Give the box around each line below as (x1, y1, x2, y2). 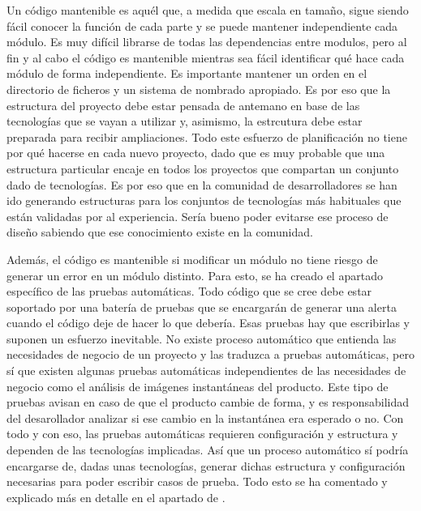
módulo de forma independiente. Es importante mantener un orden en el (6, 65, 367, 82)
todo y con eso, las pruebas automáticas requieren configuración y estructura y (6, 425, 398, 442)
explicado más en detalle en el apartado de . (6, 488, 226, 505)
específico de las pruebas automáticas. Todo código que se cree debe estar (6, 283, 372, 300)
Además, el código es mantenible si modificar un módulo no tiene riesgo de (6, 250, 378, 267)
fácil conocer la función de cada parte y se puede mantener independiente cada (6, 17, 398, 34)
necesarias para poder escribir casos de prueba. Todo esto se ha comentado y (6, 473, 388, 490)
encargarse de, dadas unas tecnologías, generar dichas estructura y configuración (6, 457, 406, 474)
